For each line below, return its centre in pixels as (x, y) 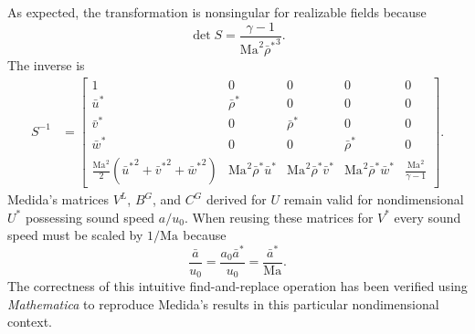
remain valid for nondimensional (374, 199)
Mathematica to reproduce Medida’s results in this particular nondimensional (223, 303)
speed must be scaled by (75, 235)
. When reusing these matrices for (279, 217)
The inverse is (46, 65)
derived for (236, 199)
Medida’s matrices (58, 199)
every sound (427, 217)
